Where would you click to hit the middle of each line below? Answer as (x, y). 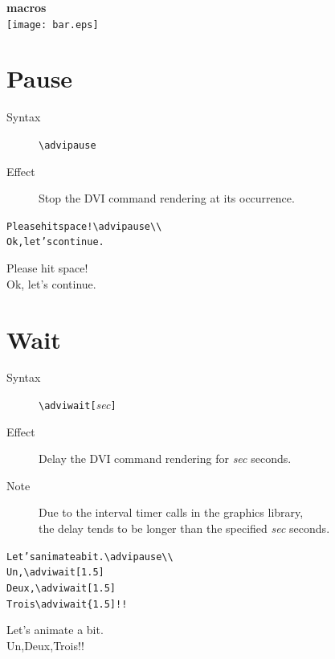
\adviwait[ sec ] (78, 405)
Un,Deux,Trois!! (45, 645)
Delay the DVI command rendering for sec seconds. (165, 458)
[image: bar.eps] (53, 25)
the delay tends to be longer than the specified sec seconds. (184, 528)
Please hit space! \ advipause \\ (84, 226)
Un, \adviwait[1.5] (55, 573)
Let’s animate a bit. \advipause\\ (90, 557)
